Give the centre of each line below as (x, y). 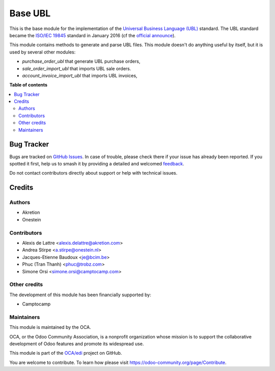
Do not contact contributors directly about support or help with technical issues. (93, 173)
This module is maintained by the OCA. (50, 327)
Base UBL (30, 13)
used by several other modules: (43, 52)
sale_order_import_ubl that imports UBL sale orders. (77, 68)
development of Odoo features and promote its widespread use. (77, 344)
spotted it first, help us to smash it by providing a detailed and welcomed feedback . (97, 163)
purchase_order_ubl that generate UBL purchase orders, (81, 62)
